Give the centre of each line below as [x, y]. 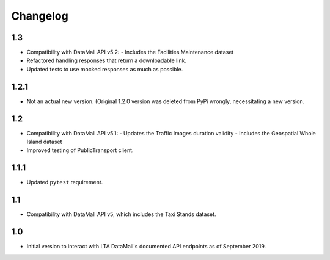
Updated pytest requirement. [65, 182]
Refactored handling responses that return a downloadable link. [106, 60]
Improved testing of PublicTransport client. [80, 150]
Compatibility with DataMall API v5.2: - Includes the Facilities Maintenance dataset [130, 52]
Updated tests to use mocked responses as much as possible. [105, 69]
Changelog [40, 16]
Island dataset [44, 142]
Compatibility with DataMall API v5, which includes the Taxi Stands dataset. [121, 214]
